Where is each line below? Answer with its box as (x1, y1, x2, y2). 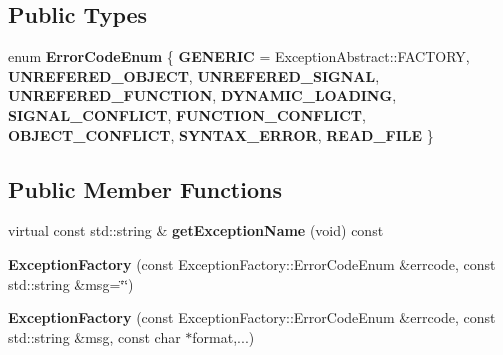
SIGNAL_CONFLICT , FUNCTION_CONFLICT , (8, 104, 366, 125)
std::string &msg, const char (8, 326, 181, 347)
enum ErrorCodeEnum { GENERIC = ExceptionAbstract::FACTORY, (8, 46, 470, 67)
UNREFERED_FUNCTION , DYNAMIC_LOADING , (8, 85, 397, 106)
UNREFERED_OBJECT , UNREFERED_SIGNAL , (8, 65, 380, 86)
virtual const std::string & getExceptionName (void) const (8, 220, 384, 241)
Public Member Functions (8, 173, 282, 204)
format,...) (192, 326, 255, 347)
